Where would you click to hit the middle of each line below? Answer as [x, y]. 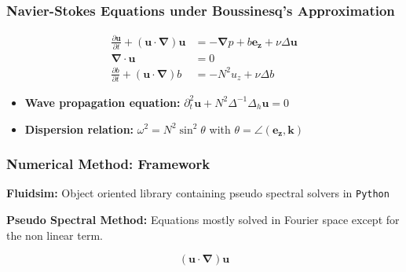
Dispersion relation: [79, 129]
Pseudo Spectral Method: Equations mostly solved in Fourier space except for [203, 220]
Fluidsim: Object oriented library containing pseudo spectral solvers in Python [198, 193]
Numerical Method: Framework [108, 164]
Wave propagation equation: [102, 102]
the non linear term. [55, 235]
